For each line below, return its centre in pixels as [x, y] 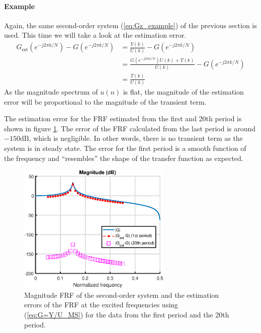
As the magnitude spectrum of [51, 91]
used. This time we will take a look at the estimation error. [95, 35]
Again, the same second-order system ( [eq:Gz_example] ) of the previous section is [130, 25]
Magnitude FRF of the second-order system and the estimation [122, 295]
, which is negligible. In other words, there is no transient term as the [136, 138]
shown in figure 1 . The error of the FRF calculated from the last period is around [130, 128]
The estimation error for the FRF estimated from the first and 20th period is [123, 118]
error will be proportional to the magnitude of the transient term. [105, 101]
